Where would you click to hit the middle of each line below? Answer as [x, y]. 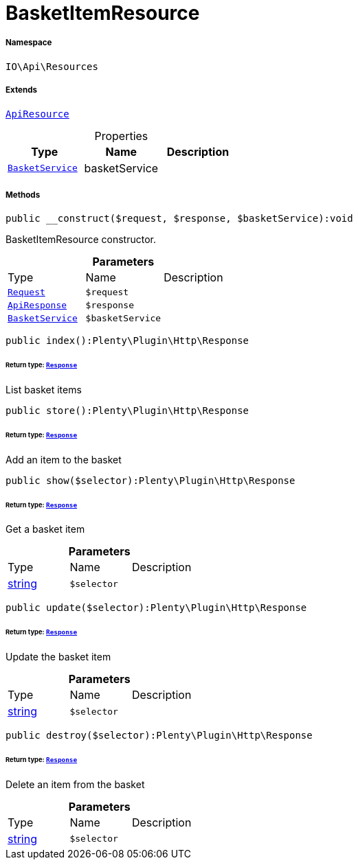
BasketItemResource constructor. [81, 240]
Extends [22, 90]
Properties [121, 136]
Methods [23, 195]
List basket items [44, 390]
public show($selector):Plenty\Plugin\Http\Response [150, 480]
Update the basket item [58, 657]
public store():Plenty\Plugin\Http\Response [127, 411]
